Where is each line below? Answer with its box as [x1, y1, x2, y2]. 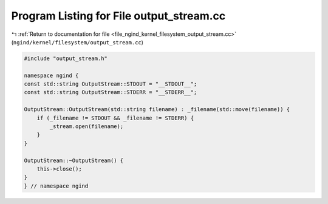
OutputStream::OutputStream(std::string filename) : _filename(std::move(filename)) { [24, 106, 290, 113]
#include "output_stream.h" [24, 55, 108, 62]
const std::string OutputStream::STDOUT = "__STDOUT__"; [24, 81, 197, 87]
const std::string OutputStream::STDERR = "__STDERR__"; [24, 89, 197, 96]
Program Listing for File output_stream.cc [11, 9, 226, 22]
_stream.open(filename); [49, 123, 124, 130]
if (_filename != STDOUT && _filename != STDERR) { [36, 114, 194, 121]
